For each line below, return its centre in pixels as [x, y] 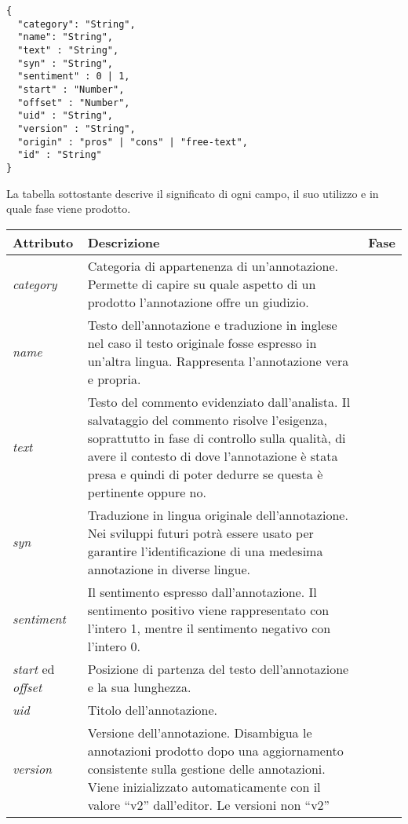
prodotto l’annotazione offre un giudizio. [198, 302]
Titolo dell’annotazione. [153, 709]
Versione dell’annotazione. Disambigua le [200, 732]
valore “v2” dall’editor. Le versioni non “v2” [209, 804]
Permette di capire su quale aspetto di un [202, 284]
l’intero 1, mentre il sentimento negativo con [209, 628]
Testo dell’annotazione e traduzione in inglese [212, 324]
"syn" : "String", [66, 63]
